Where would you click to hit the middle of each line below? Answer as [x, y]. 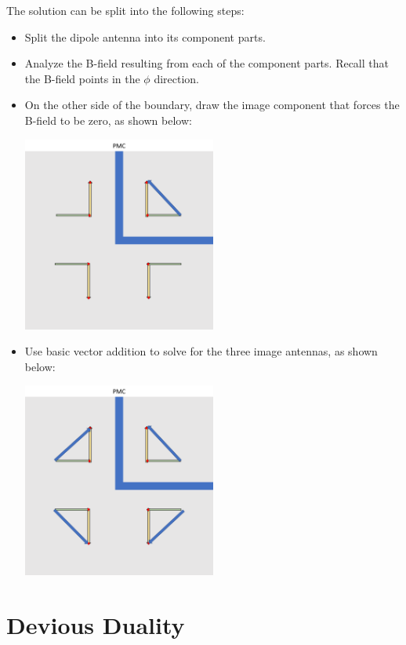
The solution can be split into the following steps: [125, 10]
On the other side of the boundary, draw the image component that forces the [212, 105]
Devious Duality [96, 625]
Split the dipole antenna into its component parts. [145, 36]
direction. [176, 78]
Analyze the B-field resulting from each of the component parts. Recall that [207, 63]
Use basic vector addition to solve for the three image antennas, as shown [201, 351]
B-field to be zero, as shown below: [108, 120]
